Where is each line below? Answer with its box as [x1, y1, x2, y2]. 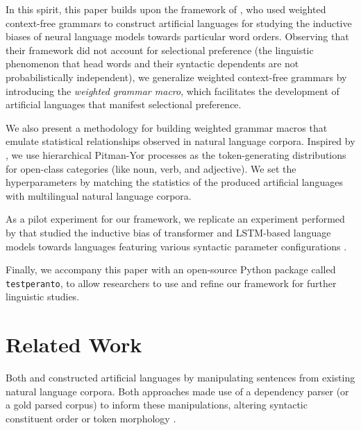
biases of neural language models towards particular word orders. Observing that [6, 29, 349, 44]
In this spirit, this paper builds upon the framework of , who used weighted [6, 2, 326, 16]
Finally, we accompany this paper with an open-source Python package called [6, 262, 336, 277]
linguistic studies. [6, 289, 80, 304]
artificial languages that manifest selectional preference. [6, 97, 242, 112]
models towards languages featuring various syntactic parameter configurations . [6, 239, 347, 253]
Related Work [6, 330, 142, 359]
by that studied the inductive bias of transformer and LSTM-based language [6, 225, 331, 239]
